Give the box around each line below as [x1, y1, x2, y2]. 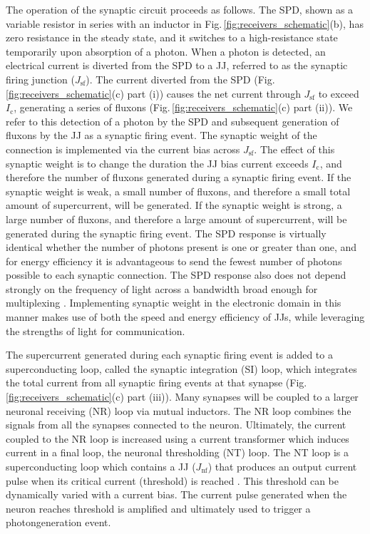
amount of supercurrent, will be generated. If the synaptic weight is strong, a [6, 197, 342, 212]
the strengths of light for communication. [6, 323, 185, 338]
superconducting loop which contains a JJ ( [6, 459, 196, 473]
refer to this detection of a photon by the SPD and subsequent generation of [6, 113, 339, 128]
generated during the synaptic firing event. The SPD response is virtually [6, 225, 327, 240]
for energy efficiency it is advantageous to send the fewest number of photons [6, 253, 342, 268]
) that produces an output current [207, 459, 357, 473]
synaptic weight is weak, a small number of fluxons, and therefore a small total [6, 183, 351, 198]
